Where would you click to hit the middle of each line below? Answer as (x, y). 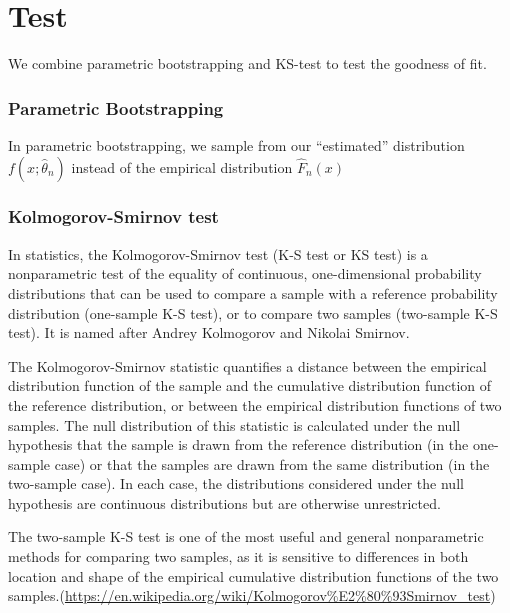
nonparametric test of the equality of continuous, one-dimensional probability (245, 273)
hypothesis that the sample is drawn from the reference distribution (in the (238, 444)
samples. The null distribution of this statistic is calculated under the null (234, 424)
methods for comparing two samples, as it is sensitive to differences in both (238, 556)
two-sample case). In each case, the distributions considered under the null (236, 483)
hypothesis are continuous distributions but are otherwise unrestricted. (224, 502)
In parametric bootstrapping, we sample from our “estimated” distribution (236, 144)
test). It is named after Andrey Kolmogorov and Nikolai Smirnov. (209, 332)
